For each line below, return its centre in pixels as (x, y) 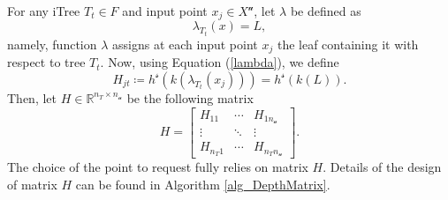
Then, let (32, 97)
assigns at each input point (185, 44)
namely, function (52, 44)
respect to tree (46, 62)
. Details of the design (382, 167)
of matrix (32, 184)
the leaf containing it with (348, 44)
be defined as (326, 11)
